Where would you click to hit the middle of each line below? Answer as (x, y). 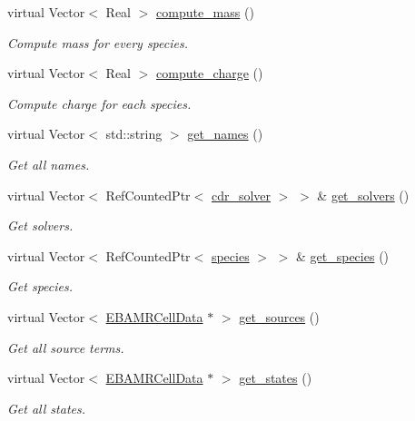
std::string (134, 134)
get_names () (225, 134)
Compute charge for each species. (99, 103)
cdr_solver (241, 195)
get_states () (276, 378)
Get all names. (49, 164)
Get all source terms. (66, 347)
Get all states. (46, 408)
